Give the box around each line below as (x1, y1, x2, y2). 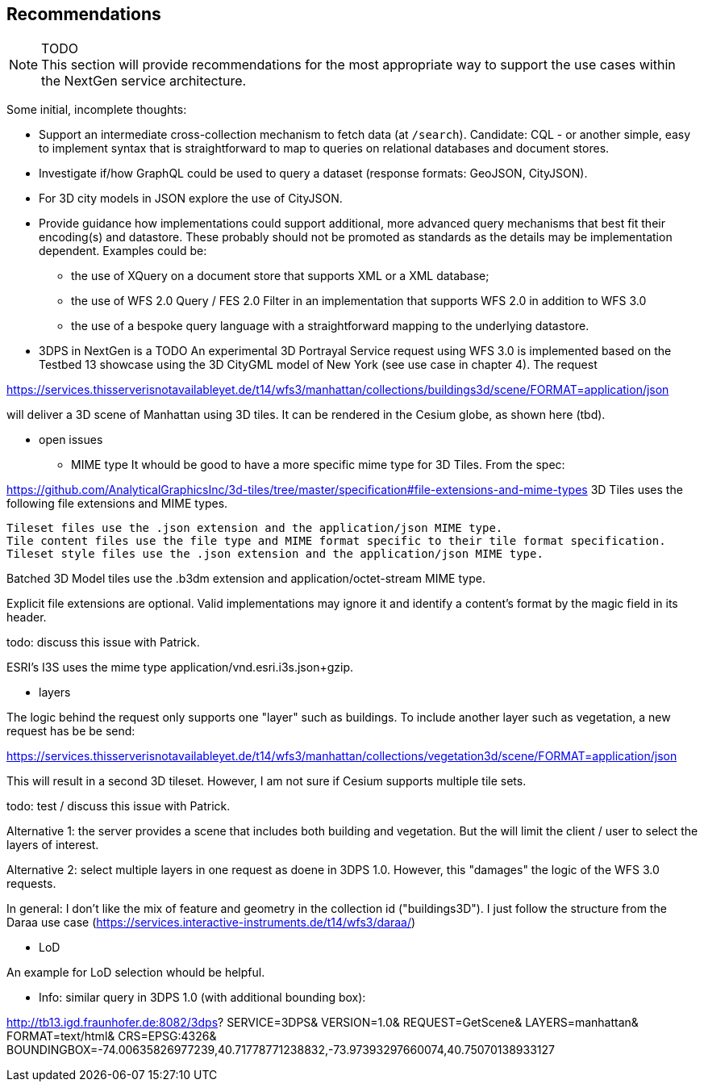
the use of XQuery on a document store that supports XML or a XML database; (71, 269, 489, 283)
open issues (39, 433, 103, 447)
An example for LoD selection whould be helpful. (6, 965, 265, 980)
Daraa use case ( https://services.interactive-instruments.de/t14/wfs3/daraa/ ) (6, 915, 416, 930)
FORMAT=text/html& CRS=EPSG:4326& (6, 1029, 217, 1044)
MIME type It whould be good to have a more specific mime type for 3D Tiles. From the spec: (71, 458, 565, 472)
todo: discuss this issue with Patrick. (6, 635, 200, 650)
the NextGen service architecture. (41, 73, 247, 90)
